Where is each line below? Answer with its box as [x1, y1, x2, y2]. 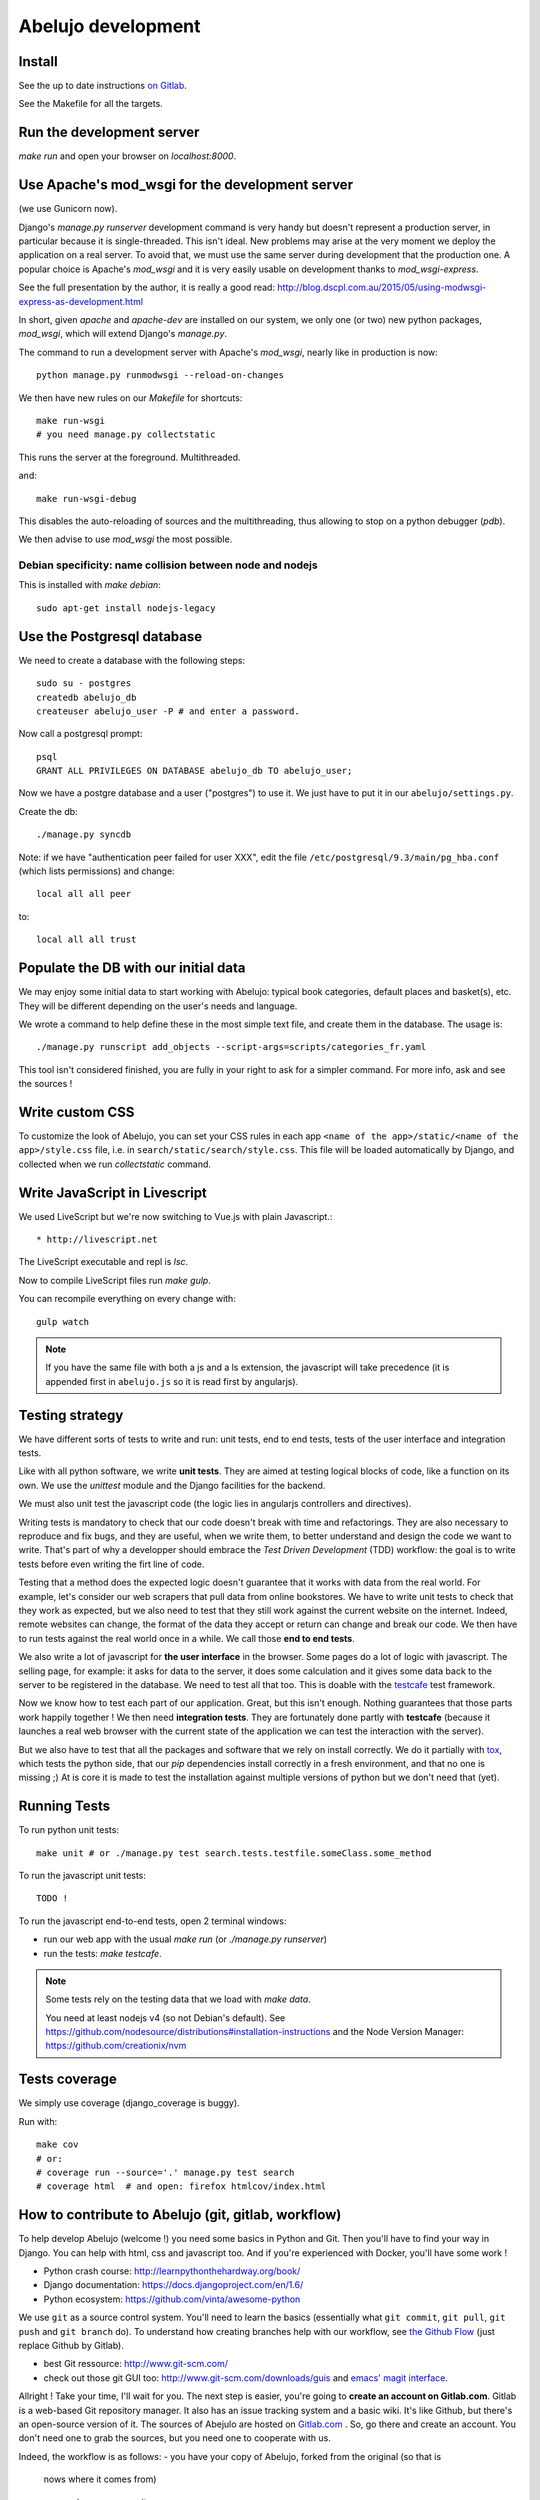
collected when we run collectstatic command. [18, 1158, 212, 1170]
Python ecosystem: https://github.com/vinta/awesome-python [43, 2293, 301, 2305]
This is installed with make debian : [18, 579, 162, 591]
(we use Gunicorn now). [18, 203, 118, 215]
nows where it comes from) [43, 2473, 157, 2485]
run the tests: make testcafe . [43, 1947, 162, 1959]
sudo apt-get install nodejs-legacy [36, 602, 216, 614]
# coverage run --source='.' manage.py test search [36, 2166, 295, 2178]
